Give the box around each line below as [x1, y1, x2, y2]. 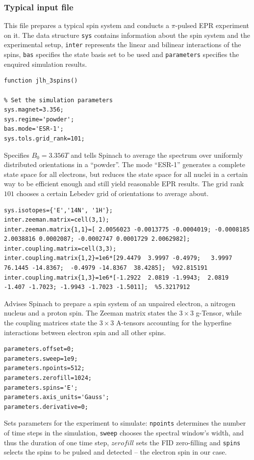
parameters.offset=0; [4, 345, 75, 353]
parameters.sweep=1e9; [4, 355, 78, 362]
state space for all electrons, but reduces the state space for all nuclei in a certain [4, 169, 248, 179]
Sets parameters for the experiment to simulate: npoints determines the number [4, 418, 246, 428]
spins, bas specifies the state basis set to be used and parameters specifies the [4, 49, 239, 59]
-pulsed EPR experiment [175, 20, 249, 30]
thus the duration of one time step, [4, 437, 109, 447]
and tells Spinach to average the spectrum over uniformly [71, 149, 243, 160]
